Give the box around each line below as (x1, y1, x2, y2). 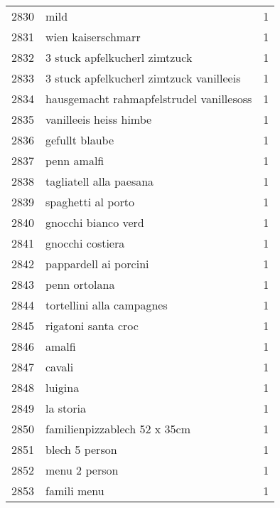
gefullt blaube (45, 132, 114, 148)
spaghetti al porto (45, 194, 135, 210)
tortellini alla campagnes (45, 297, 168, 313)
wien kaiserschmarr (45, 28, 141, 45)
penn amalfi (45, 152, 104, 169)
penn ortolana (45, 276, 115, 292)
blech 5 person (45, 441, 117, 457)
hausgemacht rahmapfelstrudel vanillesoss (45, 90, 252, 107)
